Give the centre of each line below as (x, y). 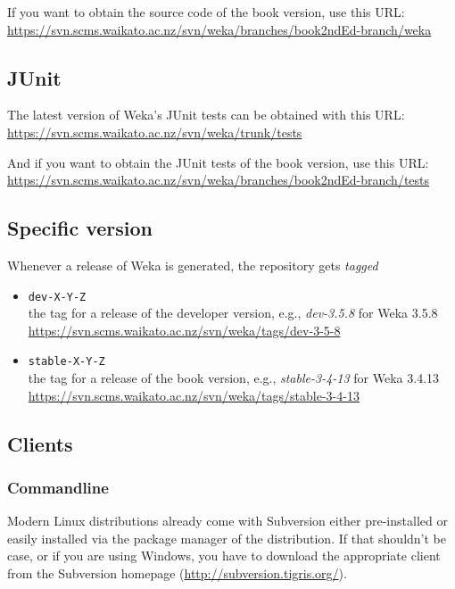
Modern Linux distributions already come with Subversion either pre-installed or (227, 521)
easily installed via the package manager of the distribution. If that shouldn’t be (227, 538)
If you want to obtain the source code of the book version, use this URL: (206, 12)
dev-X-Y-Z (57, 297)
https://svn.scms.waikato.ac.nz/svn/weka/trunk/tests (155, 132)
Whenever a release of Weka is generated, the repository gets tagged (193, 265)
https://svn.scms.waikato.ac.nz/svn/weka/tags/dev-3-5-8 (184, 330)
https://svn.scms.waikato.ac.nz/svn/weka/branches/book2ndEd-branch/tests (219, 180)
